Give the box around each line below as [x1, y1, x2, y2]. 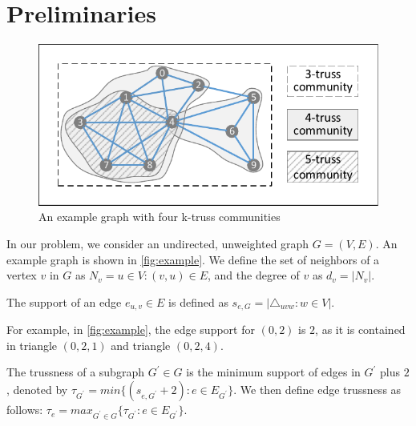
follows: [6, 401, 43, 418]
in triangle [6, 336, 58, 353]
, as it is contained [315, 321, 406, 338]
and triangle [111, 336, 171, 353]
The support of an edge [6, 293, 122, 310]
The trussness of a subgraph [6, 364, 144, 380]
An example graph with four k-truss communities [38, 208, 281, 225]
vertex [6, 267, 37, 283]
